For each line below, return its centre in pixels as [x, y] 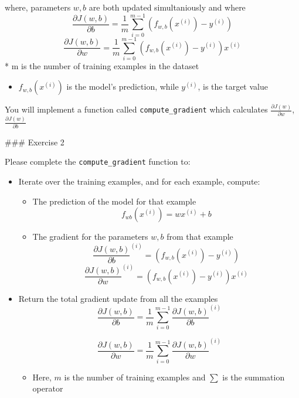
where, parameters [38, 7]
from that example [200, 237]
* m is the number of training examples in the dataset [102, 65]
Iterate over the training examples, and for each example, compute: [139, 181]
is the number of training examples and [135, 377]
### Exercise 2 [35, 142]
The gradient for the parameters [90, 237]
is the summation [254, 377]
